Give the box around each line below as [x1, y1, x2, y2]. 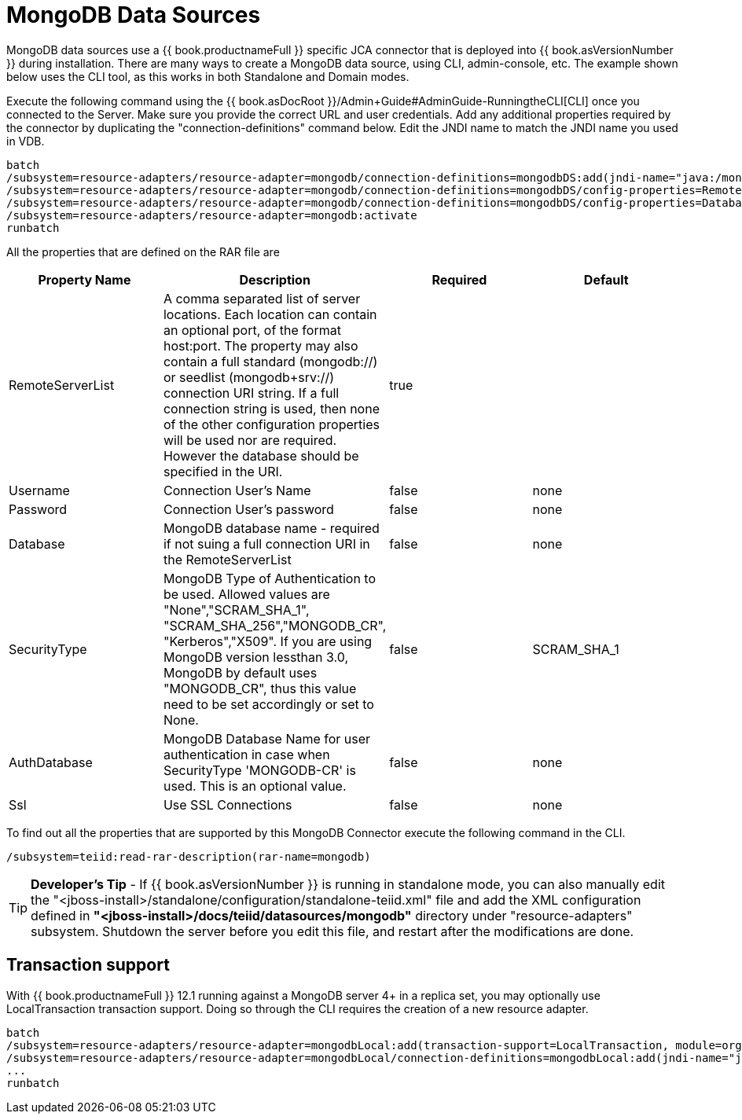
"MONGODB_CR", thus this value [163, 680, 357, 696]
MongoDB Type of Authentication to [163, 570, 377, 586]
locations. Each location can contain [163, 306, 377, 322]
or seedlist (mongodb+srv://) [163, 369, 335, 385]
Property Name [38, 271, 131, 288]
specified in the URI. [163, 463, 283, 479]
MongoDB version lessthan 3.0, [163, 648, 349, 665]
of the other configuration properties [163, 416, 380, 432]
